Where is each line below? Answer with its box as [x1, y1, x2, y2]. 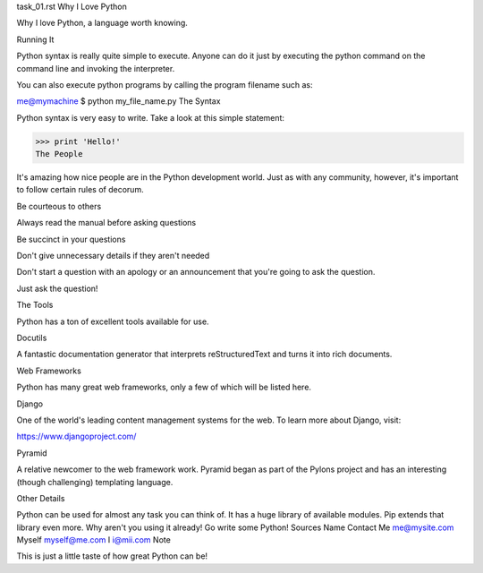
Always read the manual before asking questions [16, 218, 197, 228]
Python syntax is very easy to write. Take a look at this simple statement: [16, 112, 285, 123]
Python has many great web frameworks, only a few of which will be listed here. [16, 381, 312, 393]
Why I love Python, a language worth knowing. [16, 18, 188, 29]
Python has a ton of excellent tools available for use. [16, 316, 209, 327]
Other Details [16, 492, 65, 503]
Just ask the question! [16, 283, 98, 294]
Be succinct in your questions [16, 234, 126, 244]
